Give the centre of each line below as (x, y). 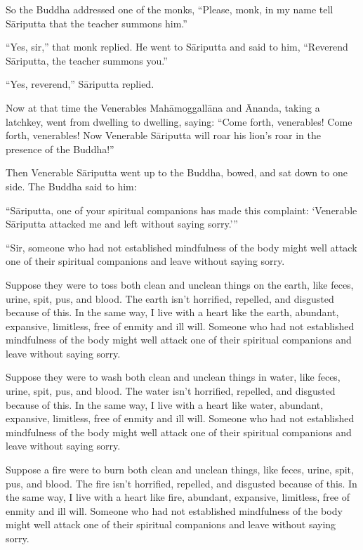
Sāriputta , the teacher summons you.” (87, 60)
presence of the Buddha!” (60, 149)
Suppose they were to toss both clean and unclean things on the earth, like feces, (180, 284)
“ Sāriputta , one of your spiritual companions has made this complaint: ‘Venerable (181, 210)
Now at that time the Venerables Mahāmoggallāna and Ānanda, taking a (163, 107)
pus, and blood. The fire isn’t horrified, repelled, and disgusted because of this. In (181, 483)
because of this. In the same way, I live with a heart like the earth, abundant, (172, 312)
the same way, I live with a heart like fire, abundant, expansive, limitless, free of (178, 497)
